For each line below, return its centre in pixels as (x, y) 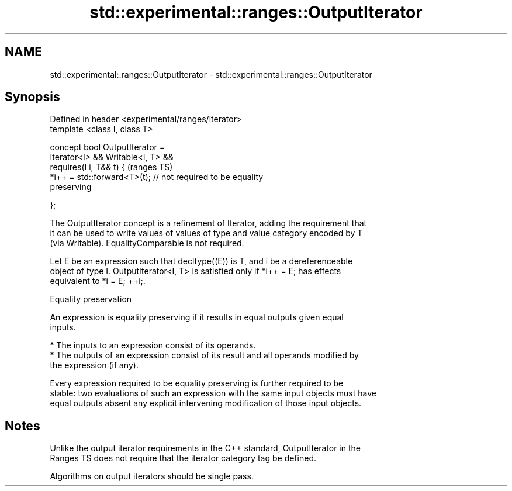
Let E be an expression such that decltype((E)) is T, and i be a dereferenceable (201, 261)
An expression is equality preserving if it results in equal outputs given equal (197, 317)
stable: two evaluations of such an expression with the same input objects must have (213, 393)
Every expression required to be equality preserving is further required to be (197, 383)
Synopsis (32, 97)
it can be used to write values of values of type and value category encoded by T (206, 233)
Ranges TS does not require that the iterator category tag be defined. (183, 458)
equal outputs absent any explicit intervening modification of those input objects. (206, 403)
